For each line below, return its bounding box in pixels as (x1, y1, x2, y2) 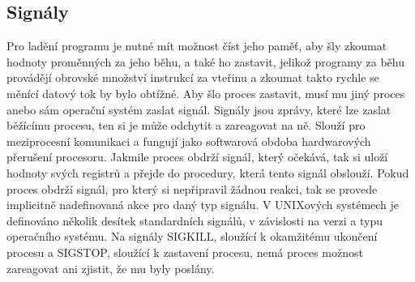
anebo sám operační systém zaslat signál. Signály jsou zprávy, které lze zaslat (6, 100, 391, 117)
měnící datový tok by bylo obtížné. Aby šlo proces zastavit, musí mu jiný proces (6, 84, 405, 101)
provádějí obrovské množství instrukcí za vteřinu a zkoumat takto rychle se (6, 69, 379, 86)
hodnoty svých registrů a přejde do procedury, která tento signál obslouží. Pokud (6, 164, 409, 181)
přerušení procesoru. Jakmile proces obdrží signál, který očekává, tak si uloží (6, 148, 388, 165)
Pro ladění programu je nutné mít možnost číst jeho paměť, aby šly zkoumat (6, 37, 387, 54)
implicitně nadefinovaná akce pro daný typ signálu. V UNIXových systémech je (6, 196, 400, 213)
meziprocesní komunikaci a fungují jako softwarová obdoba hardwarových (6, 132, 371, 149)
